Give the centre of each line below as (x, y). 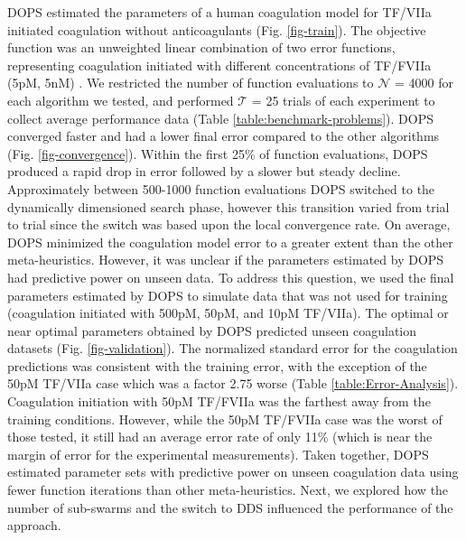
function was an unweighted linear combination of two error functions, (201, 47)
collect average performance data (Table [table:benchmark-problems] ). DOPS (221, 118)
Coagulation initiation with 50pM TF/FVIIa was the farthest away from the (219, 401)
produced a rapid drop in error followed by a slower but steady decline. (204, 171)
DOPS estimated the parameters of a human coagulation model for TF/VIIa (219, 12)
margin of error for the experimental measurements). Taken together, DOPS (218, 454)
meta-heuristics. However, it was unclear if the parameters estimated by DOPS (226, 260)
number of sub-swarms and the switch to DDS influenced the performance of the (230, 507)
